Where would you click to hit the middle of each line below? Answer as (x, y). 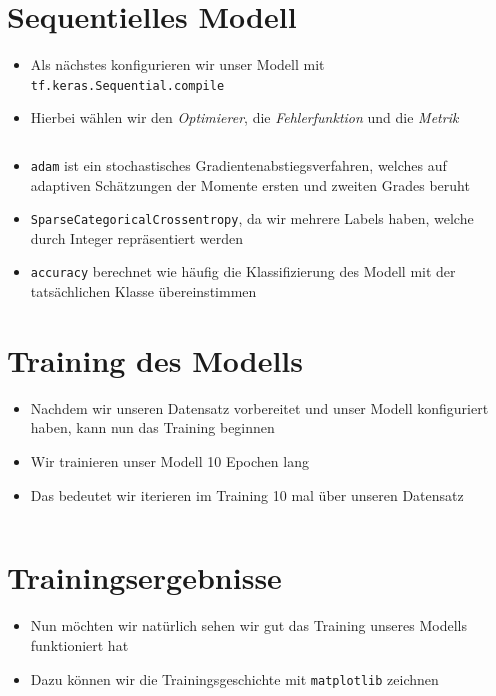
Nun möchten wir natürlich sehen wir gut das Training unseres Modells (248, 625)
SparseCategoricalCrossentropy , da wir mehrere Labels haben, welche (252, 218)
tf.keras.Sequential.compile (127, 85)
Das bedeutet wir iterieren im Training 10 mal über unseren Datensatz (247, 494)
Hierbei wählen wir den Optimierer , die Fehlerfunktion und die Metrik (244, 117)
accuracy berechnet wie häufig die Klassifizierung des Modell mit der (243, 271)
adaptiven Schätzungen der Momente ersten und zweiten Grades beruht (250, 184)
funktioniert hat (79, 644)
